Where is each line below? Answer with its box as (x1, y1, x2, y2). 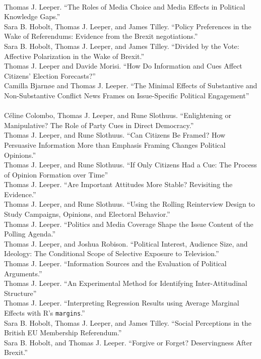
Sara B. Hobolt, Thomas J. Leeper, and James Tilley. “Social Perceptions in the (4, 317, 251, 328)
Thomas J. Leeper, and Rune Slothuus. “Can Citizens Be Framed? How (4, 130, 226, 140)
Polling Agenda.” (4, 228, 56, 239)
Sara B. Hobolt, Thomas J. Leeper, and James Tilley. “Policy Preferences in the (4, 21, 251, 31)
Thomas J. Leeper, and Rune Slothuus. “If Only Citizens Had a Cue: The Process (4, 159, 257, 170)
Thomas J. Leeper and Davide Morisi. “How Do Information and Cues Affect (4, 61, 242, 71)
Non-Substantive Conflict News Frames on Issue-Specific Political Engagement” (4, 90, 249, 100)
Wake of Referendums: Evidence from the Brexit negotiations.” (4, 31, 198, 41)
